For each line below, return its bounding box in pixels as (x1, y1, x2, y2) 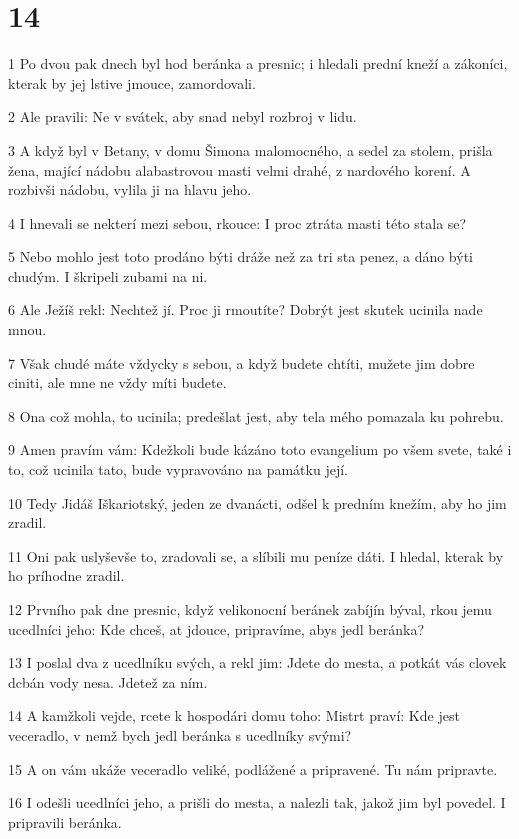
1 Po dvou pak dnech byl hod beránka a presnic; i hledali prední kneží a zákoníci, (8, 53, 508, 74)
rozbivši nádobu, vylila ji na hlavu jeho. (8, 179, 252, 200)
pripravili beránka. (8, 811, 122, 832)
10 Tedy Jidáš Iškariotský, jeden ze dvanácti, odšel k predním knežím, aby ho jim (8, 492, 507, 513)
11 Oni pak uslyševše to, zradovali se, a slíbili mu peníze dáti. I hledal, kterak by (8, 545, 504, 566)
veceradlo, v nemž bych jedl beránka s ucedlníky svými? (8, 724, 352, 745)
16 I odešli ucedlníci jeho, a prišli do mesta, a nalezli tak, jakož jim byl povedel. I (8, 792, 506, 813)
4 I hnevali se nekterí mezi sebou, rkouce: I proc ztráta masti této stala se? (8, 212, 467, 233)
